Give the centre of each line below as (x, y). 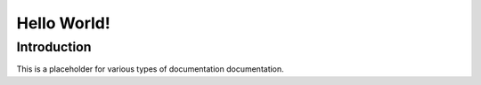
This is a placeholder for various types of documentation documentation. (150, 69)
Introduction (54, 47)
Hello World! (63, 23)
